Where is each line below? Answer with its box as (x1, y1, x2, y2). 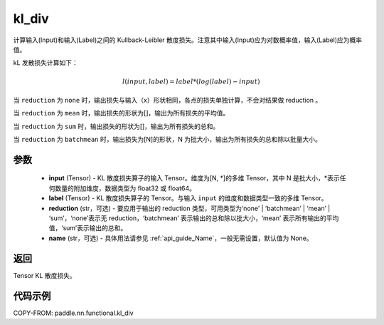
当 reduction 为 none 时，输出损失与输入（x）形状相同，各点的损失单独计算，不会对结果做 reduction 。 (13, 96, 322, 104)
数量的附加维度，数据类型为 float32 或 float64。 (54, 184, 196, 192)
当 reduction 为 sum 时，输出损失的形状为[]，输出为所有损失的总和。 (13, 122, 220, 130)
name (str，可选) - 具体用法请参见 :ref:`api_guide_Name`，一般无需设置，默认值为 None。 (48, 234, 313, 242)
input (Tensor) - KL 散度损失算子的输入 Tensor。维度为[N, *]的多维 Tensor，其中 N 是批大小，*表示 (48, 174, 341, 182)
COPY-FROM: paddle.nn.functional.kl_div (13, 309, 134, 317)
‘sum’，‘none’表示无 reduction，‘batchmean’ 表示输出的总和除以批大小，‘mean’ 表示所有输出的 (48, 214, 326, 222)
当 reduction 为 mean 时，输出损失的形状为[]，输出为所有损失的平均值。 (13, 109, 230, 118)
